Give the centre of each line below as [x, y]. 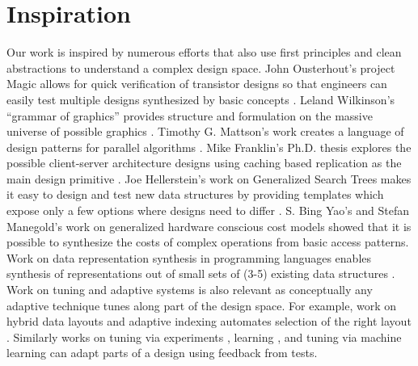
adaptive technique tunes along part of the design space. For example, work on [201, 305]
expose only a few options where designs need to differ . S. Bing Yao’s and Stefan [208, 210]
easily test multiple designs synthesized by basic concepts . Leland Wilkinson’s [201, 99]
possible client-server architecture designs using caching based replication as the [204, 163]
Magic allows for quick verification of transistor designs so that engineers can [197, 84]
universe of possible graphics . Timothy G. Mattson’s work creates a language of [205, 131]
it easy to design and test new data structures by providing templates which [195, 194]
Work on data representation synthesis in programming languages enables [189, 257]
